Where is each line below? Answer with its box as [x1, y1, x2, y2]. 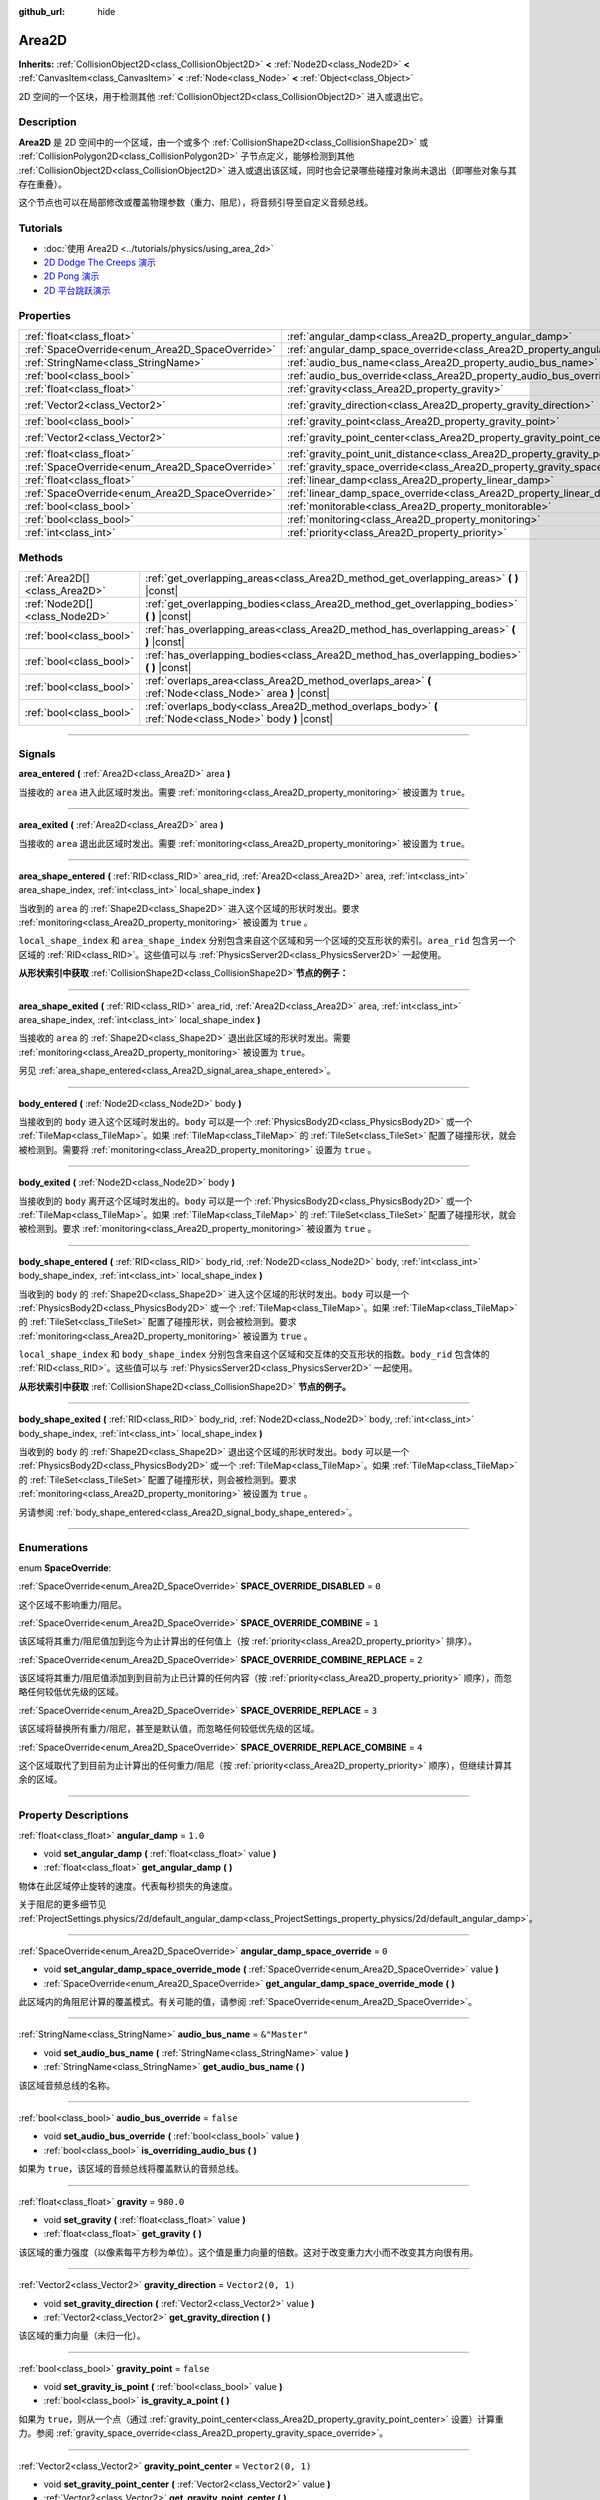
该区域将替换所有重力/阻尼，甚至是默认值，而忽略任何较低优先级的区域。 [18, 1723, 320, 1735]
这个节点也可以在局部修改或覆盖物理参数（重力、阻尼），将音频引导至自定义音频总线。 [18, 196, 374, 209]
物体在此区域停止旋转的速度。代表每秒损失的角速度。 [18, 1880, 238, 1892]
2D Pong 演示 [43, 270, 100, 282]
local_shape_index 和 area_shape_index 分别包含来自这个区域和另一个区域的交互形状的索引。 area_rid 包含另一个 [18, 935, 517, 947]
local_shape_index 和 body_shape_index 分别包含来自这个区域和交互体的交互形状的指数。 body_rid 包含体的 [18, 1348, 490, 1360]
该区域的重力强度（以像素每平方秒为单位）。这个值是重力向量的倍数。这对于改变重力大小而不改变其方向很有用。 [18, 2246, 479, 2258]
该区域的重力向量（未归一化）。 [18, 2330, 146, 2342]
